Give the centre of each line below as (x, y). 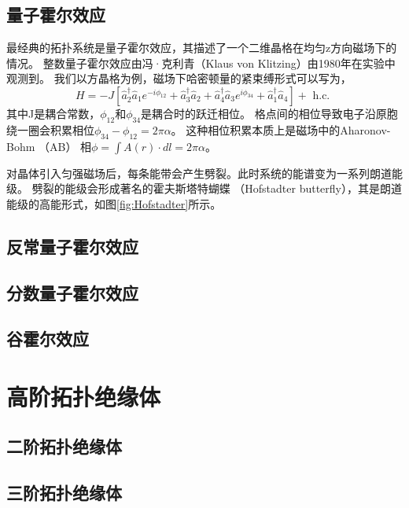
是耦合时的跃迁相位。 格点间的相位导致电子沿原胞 (269, 113)
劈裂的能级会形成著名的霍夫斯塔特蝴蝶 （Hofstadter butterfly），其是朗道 (217, 188)
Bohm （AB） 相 (49, 146)
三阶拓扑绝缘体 (64, 493)
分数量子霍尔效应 (72, 292)
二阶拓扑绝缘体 (64, 446)
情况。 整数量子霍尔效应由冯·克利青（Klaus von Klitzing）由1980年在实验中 (201, 63)
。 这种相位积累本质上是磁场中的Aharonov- (281, 129)
